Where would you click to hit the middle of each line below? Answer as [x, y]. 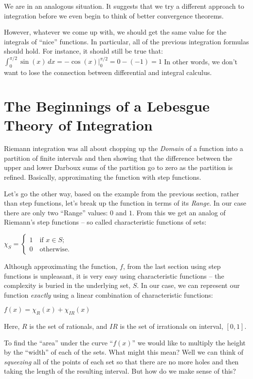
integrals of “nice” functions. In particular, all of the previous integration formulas [126, 41]
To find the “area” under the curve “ [59, 342]
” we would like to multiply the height [189, 342]
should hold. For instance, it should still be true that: [83, 51]
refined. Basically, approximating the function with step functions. [103, 177]
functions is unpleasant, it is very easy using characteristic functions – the [114, 275]
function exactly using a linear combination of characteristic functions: [108, 294]
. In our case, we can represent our [188, 285]
